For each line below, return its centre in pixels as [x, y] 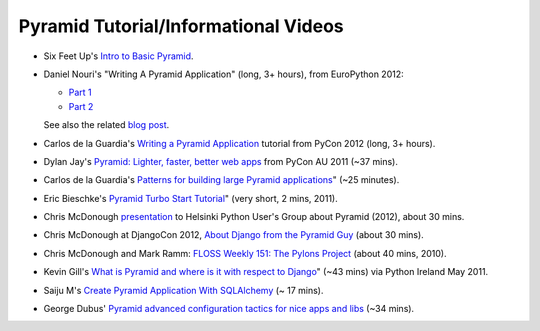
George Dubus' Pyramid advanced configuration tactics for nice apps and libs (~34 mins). [229, 309]
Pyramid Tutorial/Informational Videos [181, 26]
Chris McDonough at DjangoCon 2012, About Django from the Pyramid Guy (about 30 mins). [233, 235]
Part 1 [80, 92]
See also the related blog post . [106, 125]
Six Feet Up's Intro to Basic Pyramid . [118, 56]
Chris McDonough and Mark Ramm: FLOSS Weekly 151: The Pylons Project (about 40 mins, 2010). [245, 253]
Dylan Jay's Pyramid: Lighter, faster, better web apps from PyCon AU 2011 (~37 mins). [221, 161]
